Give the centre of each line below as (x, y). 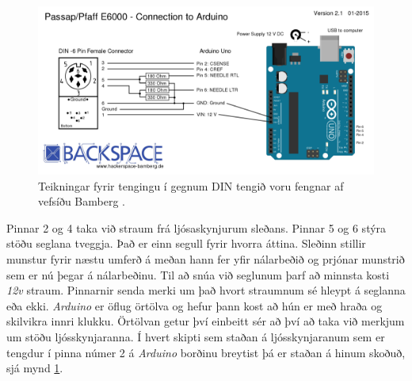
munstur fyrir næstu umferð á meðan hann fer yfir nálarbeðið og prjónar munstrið (206, 258)
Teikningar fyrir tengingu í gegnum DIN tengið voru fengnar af (191, 185)
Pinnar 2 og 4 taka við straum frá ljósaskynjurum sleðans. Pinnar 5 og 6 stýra (196, 227)
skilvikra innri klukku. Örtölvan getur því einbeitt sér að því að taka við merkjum (206, 321)
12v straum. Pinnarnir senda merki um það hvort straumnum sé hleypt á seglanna (206, 290)
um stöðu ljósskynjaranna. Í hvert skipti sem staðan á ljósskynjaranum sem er (196, 336)
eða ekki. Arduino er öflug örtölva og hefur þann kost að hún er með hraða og (195, 305)
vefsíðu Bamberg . (82, 201)
